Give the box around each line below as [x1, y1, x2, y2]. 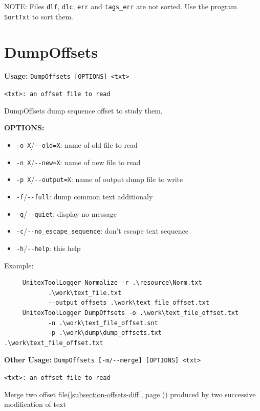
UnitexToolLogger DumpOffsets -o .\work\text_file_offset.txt [22, 309, 239, 316]
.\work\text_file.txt [48, 289, 122, 296]
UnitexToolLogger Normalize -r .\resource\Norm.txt [22, 279, 202, 287]
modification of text [4, 399, 66, 409]
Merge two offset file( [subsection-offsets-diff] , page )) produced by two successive [4, 389, 256, 399]
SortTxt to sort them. [4, 11, 74, 21]
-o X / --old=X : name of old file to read [16, 139, 138, 150]
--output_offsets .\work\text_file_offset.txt [48, 299, 209, 307]
